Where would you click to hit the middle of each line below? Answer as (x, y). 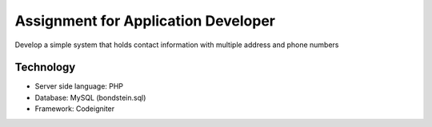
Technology (45, 67)
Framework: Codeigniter (75, 109)
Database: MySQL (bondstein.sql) (90, 97)
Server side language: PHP (79, 86)
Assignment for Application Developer (145, 21)
